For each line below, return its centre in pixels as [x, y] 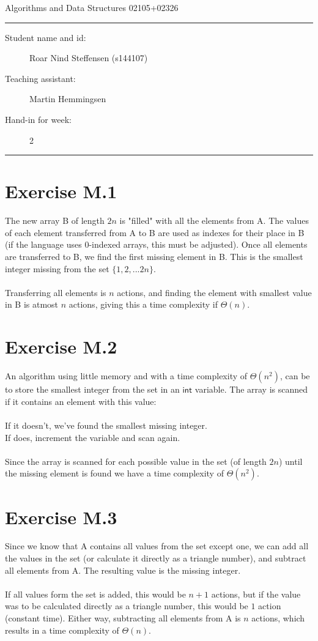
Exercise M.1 [61, 191]
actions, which [278, 618]
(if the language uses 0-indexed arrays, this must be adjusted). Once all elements [156, 244]
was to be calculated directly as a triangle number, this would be [127, 606]
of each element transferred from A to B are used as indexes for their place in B [155, 232]
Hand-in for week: [38, 119]
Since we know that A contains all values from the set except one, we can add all [157, 546]
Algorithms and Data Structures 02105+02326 [92, 7]
